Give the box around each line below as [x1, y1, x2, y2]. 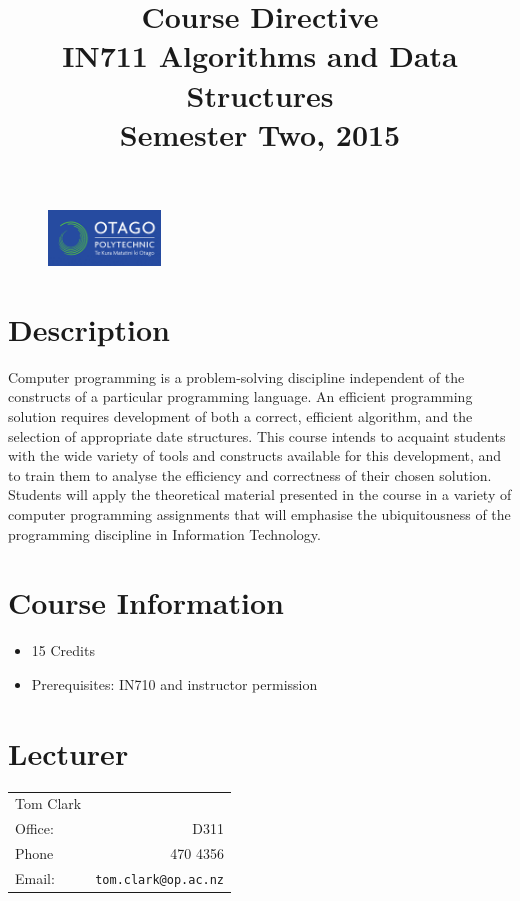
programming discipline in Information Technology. [8, 523, 321, 544]
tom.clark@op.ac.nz [95, 872, 225, 887]
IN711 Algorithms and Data [62, 35, 458, 76]
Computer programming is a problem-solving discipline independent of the [8, 366, 465, 387]
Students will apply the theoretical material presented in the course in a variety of [8, 484, 512, 505]
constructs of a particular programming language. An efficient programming [8, 386, 473, 407]
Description [8, 308, 171, 349]
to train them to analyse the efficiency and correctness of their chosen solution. [8, 464, 492, 485]
